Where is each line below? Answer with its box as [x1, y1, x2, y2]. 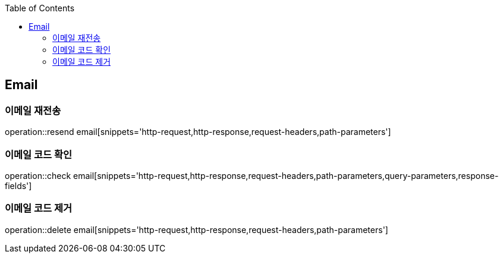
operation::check [5, 170, 71, 181]
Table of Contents [5, 3, 75, 13]
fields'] [5, 180, 32, 191]
